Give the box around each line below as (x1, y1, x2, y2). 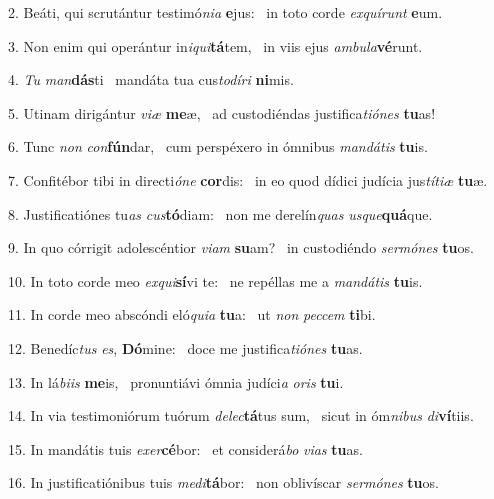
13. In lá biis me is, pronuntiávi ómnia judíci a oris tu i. (8, 371, 344, 392)
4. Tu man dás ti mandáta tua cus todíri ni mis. (8, 69, 294, 90)
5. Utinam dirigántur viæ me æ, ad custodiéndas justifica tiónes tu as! (8, 102, 436, 123)
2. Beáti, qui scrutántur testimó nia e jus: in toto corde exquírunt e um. (8, 2, 443, 22)
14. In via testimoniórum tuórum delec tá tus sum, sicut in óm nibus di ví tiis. (8, 405, 474, 426)
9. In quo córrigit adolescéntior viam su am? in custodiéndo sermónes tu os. (8, 237, 474, 258)
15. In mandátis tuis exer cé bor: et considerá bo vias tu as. (8, 438, 363, 459)
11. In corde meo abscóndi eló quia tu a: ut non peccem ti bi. (8, 304, 376, 325)
